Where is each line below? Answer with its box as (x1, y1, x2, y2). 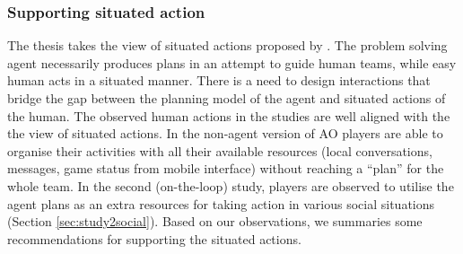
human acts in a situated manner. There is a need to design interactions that (7, 71, 431, 90)
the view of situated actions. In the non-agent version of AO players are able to (7, 124, 443, 143)
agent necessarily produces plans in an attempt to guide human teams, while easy (7, 53, 457, 72)
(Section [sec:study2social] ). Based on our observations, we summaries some (7, 212, 423, 231)
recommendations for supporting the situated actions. (7, 229, 301, 248)
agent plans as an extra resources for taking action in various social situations (7, 194, 435, 213)
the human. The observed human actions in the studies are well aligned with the (7, 106, 450, 125)
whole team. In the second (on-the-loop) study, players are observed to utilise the (7, 176, 454, 195)
